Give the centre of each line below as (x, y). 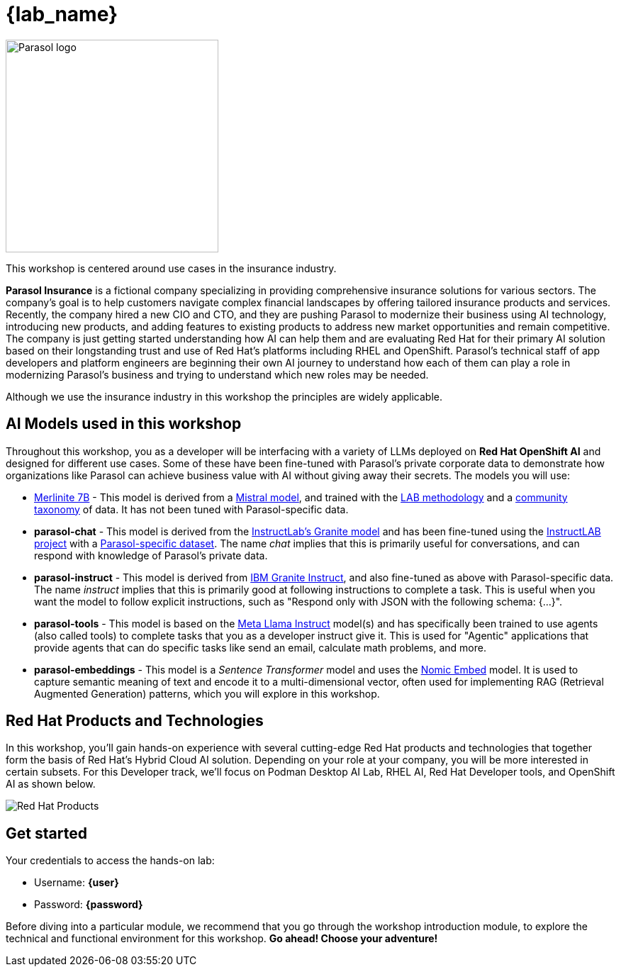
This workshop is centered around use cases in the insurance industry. (171, 268)
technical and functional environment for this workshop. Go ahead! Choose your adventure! (222, 939)
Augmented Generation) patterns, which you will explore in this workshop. (207, 693)
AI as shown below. (51, 784)
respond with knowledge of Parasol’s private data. (151, 555)
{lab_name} (62, 14)
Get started (46, 833)
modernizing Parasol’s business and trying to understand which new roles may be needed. (217, 374)
